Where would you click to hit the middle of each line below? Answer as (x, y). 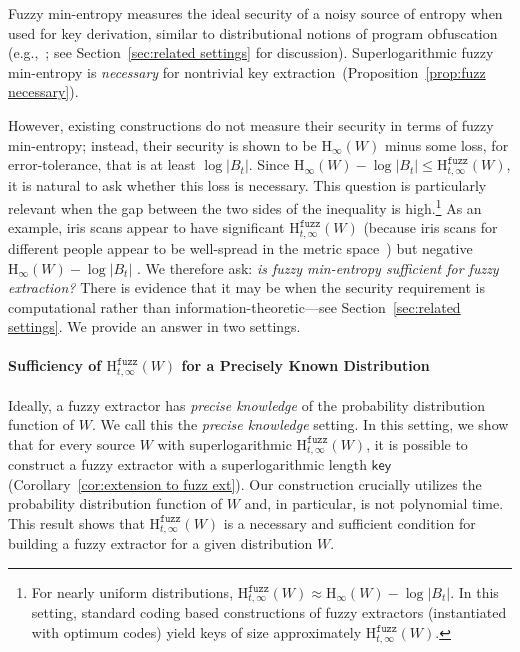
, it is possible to (417, 443)
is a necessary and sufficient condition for (349, 522)
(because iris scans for (430, 227)
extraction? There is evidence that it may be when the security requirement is (246, 287)
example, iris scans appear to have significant (146, 227)
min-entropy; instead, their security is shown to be (162, 144)
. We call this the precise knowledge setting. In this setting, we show (300, 424)
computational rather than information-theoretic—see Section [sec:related (234, 306)
